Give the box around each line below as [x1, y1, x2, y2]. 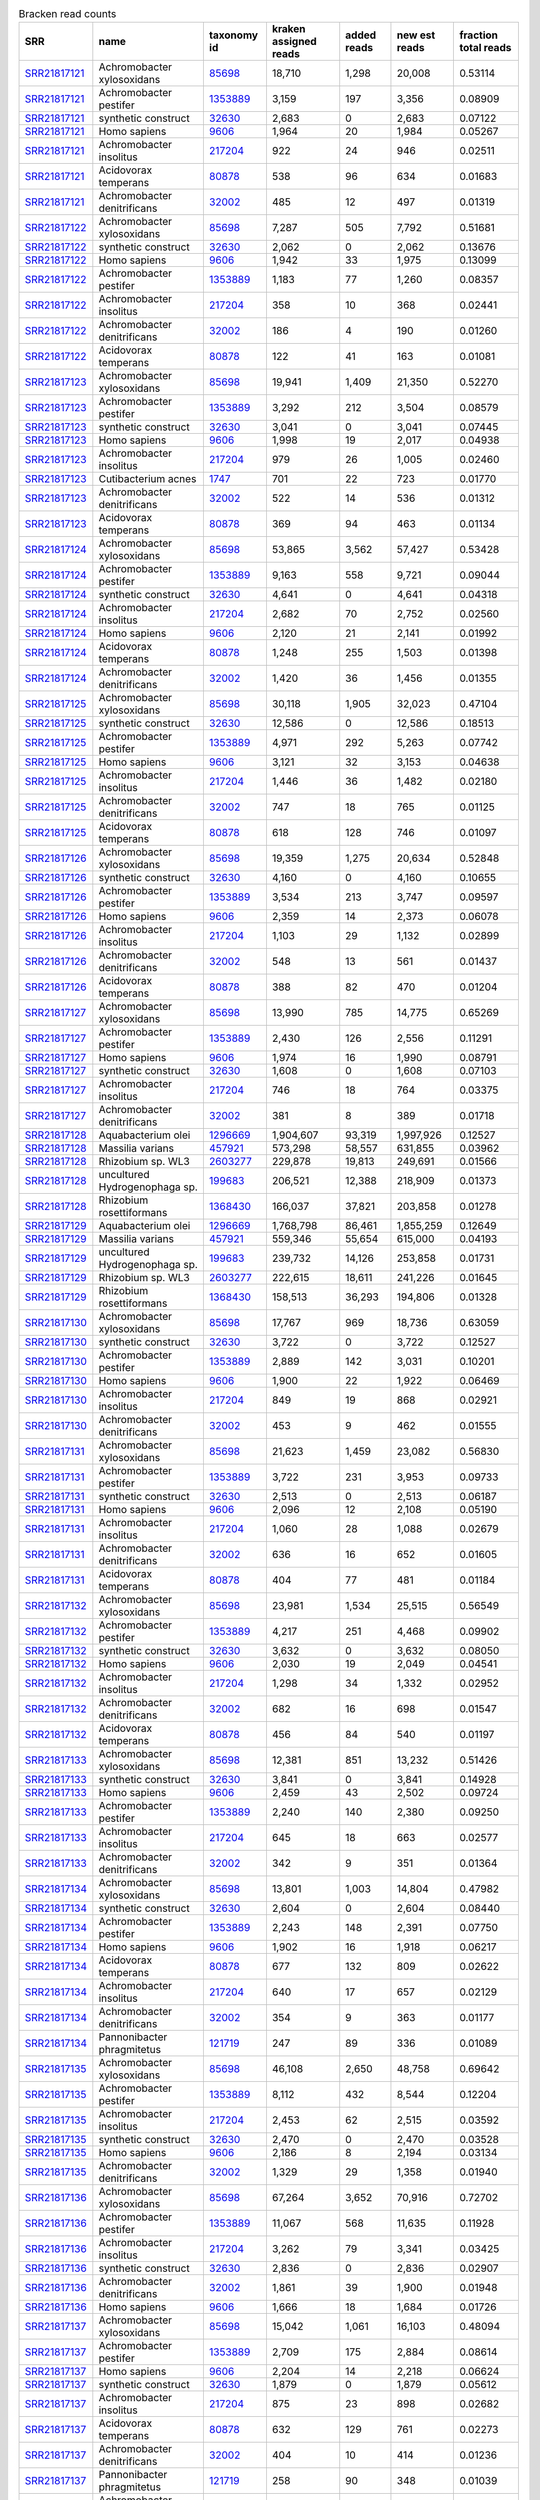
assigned [271, 35, 317, 49]
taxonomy [208, 28, 259, 42]
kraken [271, 22, 306, 36]
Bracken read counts [18, 7, 117, 21]
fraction [459, 28, 499, 42]
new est [396, 28, 436, 42]
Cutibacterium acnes [98, 472, 197, 486]
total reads [459, 41, 512, 55]
